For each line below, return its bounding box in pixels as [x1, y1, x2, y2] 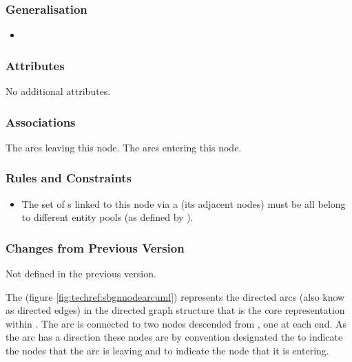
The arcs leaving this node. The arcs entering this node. [6, 140, 242, 154]
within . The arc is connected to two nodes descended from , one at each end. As [6, 316, 346, 330]
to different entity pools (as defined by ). [21, 210, 194, 224]
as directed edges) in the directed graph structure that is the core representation [6, 303, 345, 317]
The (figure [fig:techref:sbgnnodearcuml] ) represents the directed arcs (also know [6, 289, 345, 304]
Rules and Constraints [6, 169, 132, 187]
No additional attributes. [6, 84, 111, 98]
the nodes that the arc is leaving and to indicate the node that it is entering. [6, 343, 329, 358]
